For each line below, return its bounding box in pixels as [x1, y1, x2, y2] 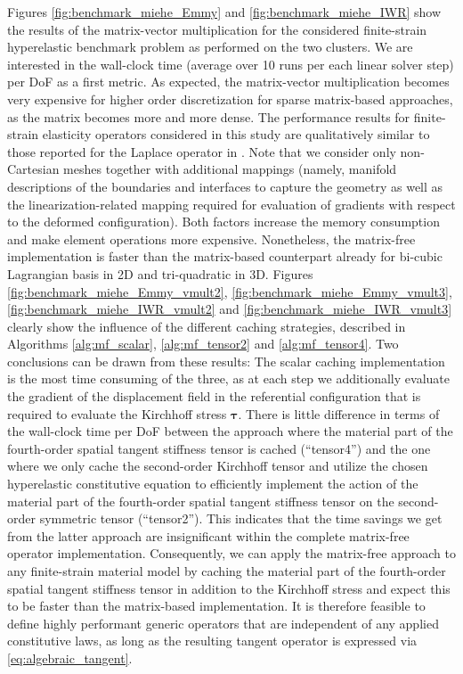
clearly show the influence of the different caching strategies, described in [7, 316, 406, 335]
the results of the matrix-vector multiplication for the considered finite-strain [7, 20, 427, 38]
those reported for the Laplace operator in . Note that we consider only [7, 142, 396, 160]
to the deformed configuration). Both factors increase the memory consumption [7, 212, 440, 231]
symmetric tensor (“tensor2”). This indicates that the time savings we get [39, 509, 443, 528]
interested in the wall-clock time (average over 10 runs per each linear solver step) [7, 54, 454, 73]
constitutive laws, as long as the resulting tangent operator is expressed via [7, 631, 418, 650]
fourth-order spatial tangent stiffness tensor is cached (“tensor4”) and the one [7, 439, 431, 457]
